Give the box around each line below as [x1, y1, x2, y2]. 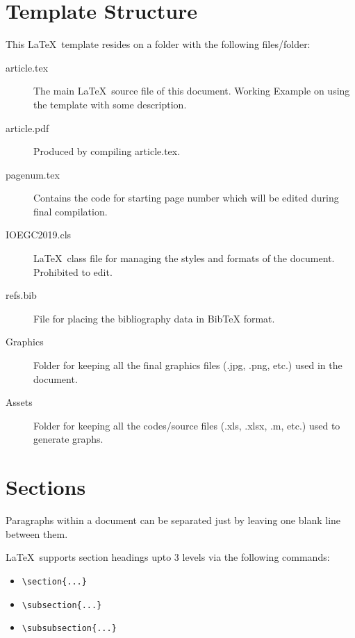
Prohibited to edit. [33, 264, 113, 279]
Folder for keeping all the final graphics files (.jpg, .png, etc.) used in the [33, 358, 342, 373]
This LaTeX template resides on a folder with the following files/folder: [6, 37, 311, 51]
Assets [6, 395, 33, 409]
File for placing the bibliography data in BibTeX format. [33, 311, 275, 325]
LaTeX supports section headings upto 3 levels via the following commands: [6, 550, 330, 564]
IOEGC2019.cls [6, 227, 72, 242]
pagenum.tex [6, 167, 60, 181]
